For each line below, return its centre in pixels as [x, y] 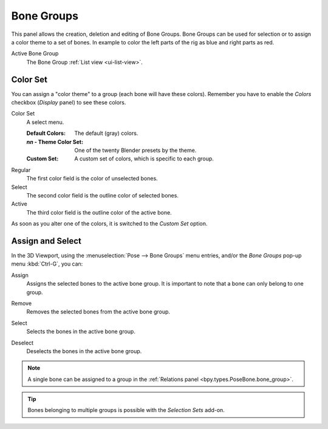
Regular [21, 170]
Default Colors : [46, 133]
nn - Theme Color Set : [55, 142]
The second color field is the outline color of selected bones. [103, 195]
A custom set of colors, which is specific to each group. [144, 159]
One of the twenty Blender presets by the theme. [135, 150]
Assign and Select [46, 241]
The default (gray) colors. [106, 133]
